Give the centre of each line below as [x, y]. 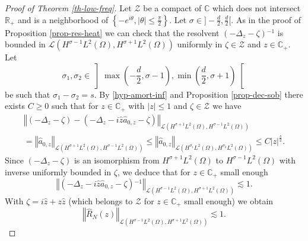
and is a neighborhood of [63, 19]
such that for [75, 106]
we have [227, 106]
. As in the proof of [266, 19]
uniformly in [200, 44]
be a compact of [172, 8]
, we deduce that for [154, 171]
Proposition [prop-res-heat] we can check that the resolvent [112, 32]
